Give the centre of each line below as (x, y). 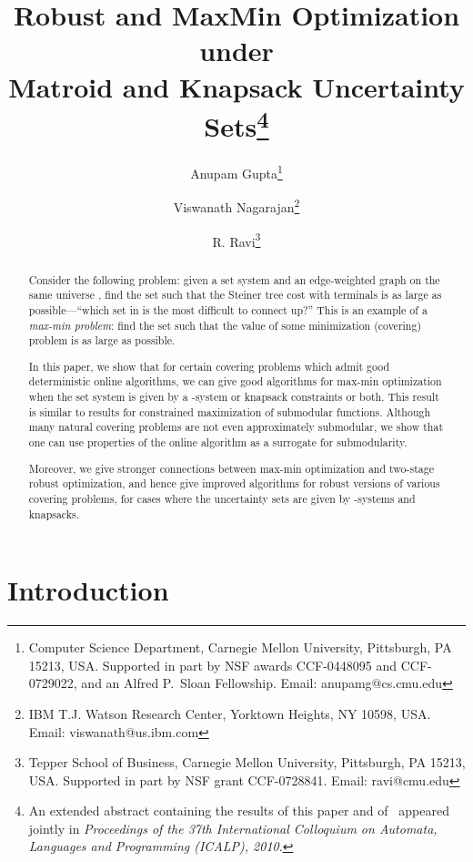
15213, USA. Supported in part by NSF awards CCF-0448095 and (213, 665)
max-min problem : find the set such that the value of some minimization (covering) (225, 325)
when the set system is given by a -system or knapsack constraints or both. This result (234, 397)
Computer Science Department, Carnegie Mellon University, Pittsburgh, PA (240, 647)
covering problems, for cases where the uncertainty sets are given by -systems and (222, 498)
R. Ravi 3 (236, 240)
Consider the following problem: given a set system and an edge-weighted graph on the (234, 279)
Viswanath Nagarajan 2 (236, 205)
